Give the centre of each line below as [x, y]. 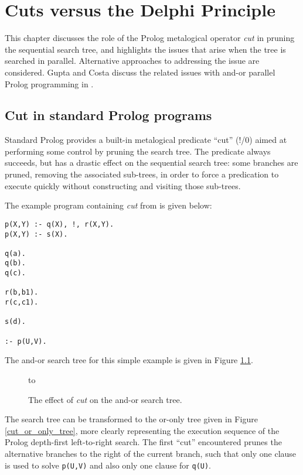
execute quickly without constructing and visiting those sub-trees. [123, 185]
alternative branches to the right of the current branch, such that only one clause [151, 453]
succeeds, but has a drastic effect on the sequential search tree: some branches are [151, 163]
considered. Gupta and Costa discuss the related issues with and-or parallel [140, 72]
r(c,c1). [22, 303]
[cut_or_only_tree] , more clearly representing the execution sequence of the [142, 430]
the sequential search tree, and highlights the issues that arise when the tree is [145, 49]
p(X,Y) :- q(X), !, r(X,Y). [59, 224]
